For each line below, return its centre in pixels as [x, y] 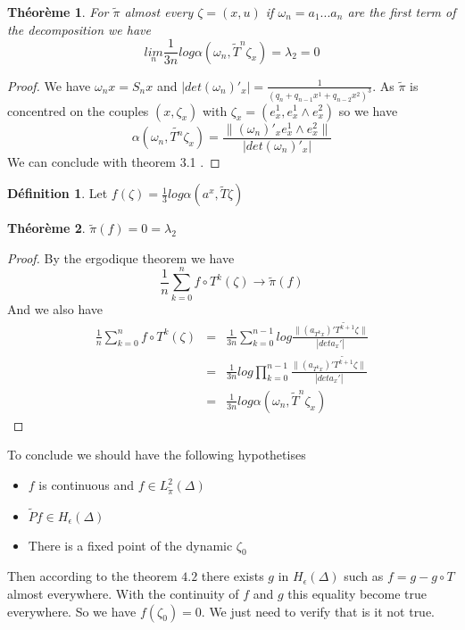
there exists [232, 576]
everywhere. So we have [72, 611]
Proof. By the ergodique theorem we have [121, 257]
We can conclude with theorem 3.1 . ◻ [114, 161]
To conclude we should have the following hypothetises [157, 455]
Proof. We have [49, 85]
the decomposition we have [79, 29]
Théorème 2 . [46, 228]
